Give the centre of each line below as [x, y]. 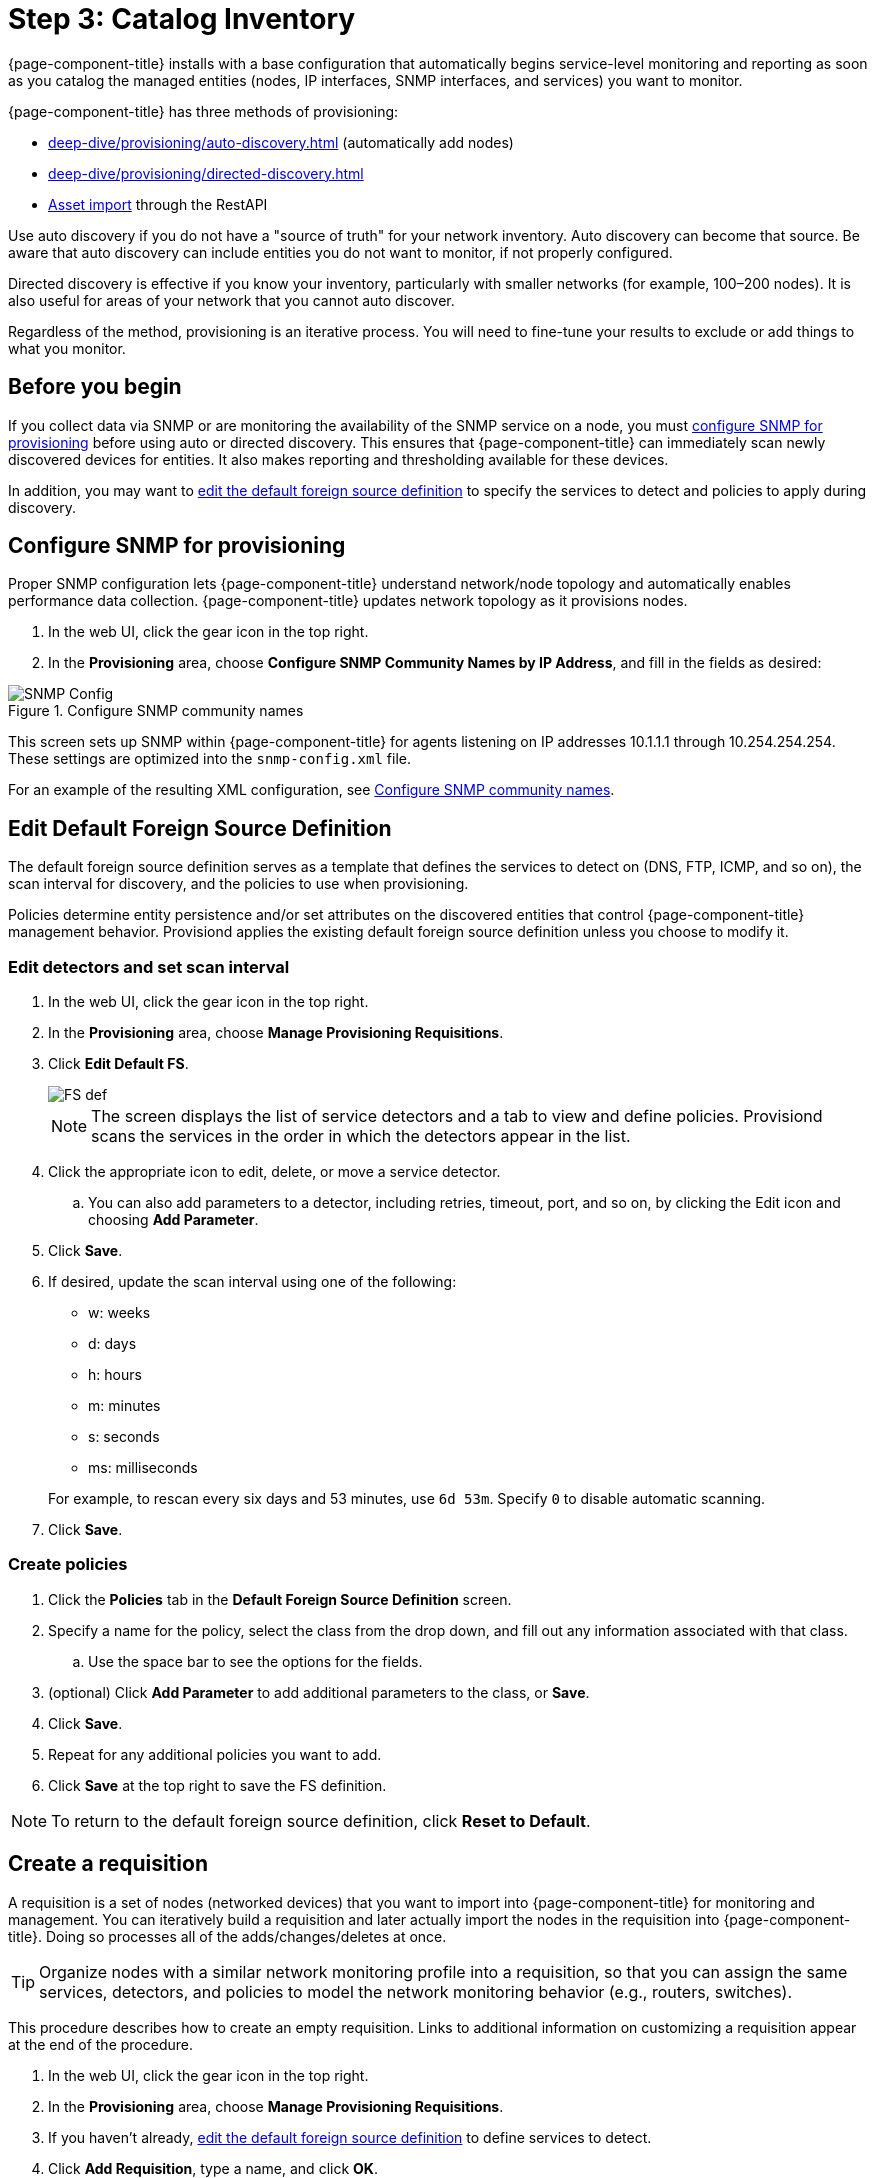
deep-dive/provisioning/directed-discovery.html [206, 173]
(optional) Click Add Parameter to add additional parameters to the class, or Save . [319, 1692]
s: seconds [124, 1437]
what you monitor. [67, 348]
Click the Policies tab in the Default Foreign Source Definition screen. [280, 1599]
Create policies [68, 1564]
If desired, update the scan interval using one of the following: [252, 1282]
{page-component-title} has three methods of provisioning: [203, 111]
